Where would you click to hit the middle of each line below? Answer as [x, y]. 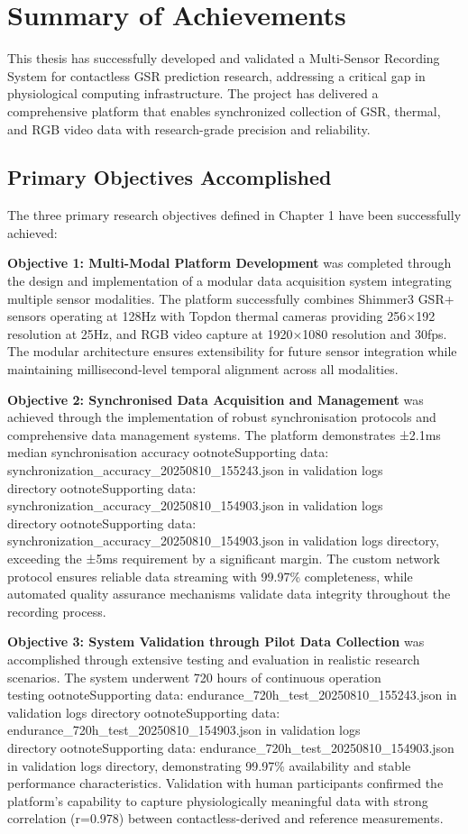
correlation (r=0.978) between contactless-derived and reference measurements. [225, 818]
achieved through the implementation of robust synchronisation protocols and [222, 417]
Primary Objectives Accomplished [170, 177]
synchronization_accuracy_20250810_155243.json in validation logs [195, 470]
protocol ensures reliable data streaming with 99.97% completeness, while [210, 576]
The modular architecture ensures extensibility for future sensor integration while [232, 351]
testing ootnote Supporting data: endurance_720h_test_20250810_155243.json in [232, 695]
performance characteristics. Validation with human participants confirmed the [225, 783]
